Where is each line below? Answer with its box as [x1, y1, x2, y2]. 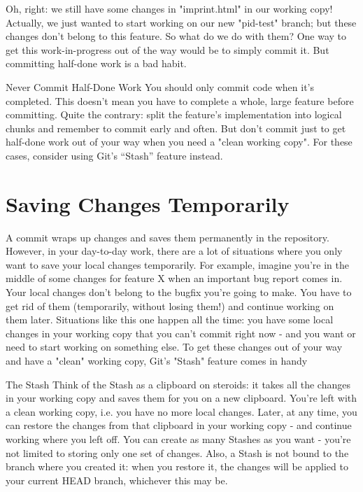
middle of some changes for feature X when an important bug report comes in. [6, 271, 343, 286]
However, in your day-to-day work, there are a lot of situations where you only [6, 244, 343, 258]
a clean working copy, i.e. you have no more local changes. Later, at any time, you [6, 404, 357, 419]
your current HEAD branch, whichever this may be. [6, 472, 228, 487]
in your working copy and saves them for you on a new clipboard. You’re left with [6, 391, 357, 405]
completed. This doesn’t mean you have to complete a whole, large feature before [6, 93, 354, 108]
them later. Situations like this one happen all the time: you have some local [6, 312, 334, 327]
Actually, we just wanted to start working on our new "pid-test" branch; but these [6, 15, 357, 29]
